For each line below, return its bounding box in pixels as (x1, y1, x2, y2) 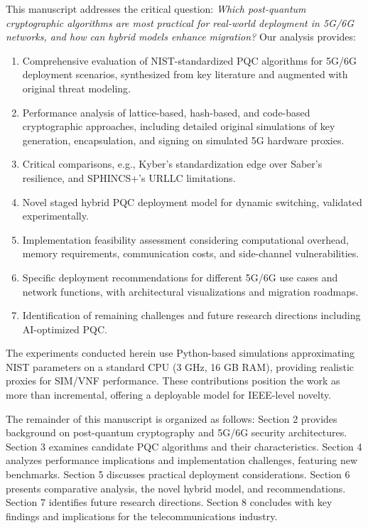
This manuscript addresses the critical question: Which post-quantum (6, 1, 306, 16)
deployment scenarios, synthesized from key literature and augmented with (22, 67, 348, 82)
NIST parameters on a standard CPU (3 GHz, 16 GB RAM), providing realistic (6, 359, 355, 374)
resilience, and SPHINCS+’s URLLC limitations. (22, 170, 236, 185)
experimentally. (22, 208, 89, 223)
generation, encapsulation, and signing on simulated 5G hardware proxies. (22, 132, 345, 147)
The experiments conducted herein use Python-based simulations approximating (6, 345, 355, 360)
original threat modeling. (22, 80, 131, 95)
